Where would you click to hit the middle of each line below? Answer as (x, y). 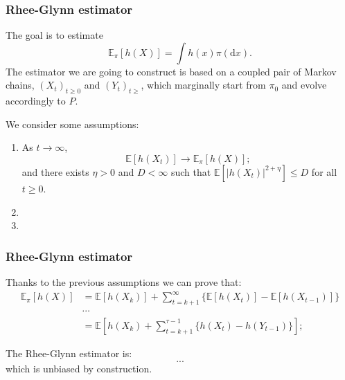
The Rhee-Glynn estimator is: (69, 353)
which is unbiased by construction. (79, 368)
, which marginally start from (203, 85)
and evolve (304, 85)
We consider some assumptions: (72, 124)
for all (324, 171)
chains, (20, 85)
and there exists (55, 171)
